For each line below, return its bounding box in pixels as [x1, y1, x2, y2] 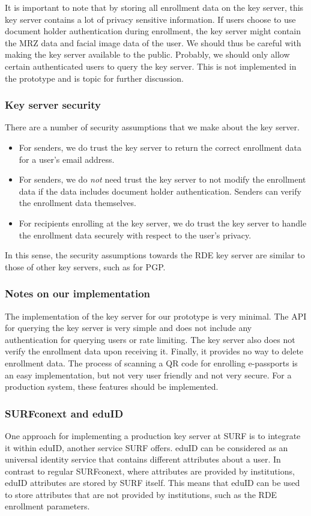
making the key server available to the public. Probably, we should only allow [5, 48, 290, 61]
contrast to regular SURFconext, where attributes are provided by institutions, [5, 464, 295, 477]
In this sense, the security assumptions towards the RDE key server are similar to [5, 249, 305, 261]
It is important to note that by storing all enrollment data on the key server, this [5, 1, 304, 13]
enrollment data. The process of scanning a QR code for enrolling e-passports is [5, 356, 298, 369]
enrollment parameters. [5, 500, 90, 512]
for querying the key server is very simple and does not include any [5, 321, 252, 334]
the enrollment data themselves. [19, 196, 136, 209]
